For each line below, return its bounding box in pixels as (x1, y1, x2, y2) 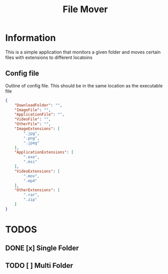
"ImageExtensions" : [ (14, 126, 60, 131)
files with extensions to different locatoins (5, 54, 93, 60)
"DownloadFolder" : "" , (14, 103, 62, 108)
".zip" (23, 197, 38, 202)
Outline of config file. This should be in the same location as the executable (5, 82, 163, 88)
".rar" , (23, 192, 40, 198)
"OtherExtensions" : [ (14, 188, 60, 193)
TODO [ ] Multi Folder (5, 261, 74, 270)
